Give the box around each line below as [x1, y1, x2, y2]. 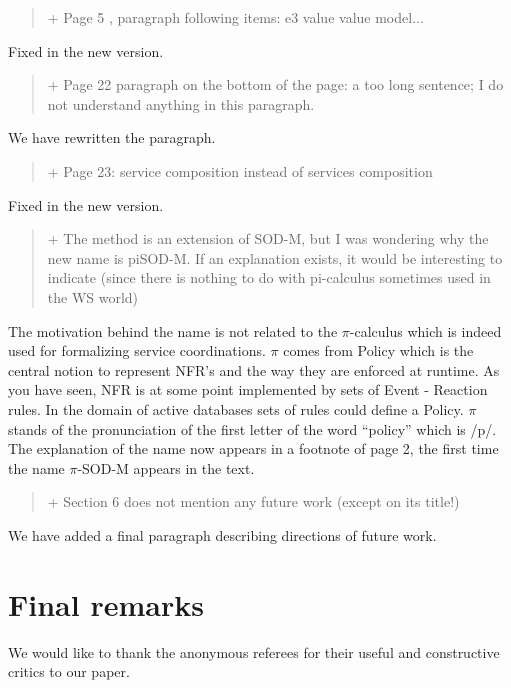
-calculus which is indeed [349, 320, 502, 341]
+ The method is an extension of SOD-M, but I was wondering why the [47, 228, 489, 249]
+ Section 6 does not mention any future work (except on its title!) [47, 491, 460, 512]
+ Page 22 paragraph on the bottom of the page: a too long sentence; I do [47, 74, 504, 95]
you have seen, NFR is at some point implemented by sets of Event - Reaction [8, 379, 488, 400]
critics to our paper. [8, 661, 130, 682]
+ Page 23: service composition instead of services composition [47, 160, 433, 181]
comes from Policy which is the [283, 340, 474, 361]
